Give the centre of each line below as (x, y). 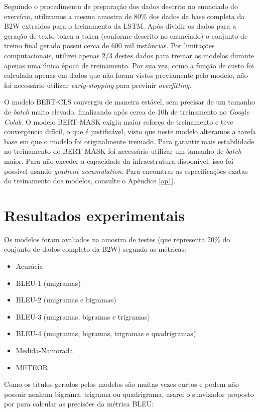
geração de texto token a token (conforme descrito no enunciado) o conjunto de (126, 35)
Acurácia (29, 266)
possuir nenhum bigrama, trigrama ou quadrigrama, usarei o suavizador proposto (129, 394)
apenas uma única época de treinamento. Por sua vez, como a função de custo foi (129, 65)
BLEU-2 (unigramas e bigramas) (66, 300)
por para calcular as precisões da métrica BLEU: (79, 404)
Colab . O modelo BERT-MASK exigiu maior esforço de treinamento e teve (119, 121)
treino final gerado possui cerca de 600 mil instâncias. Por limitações (109, 45)
